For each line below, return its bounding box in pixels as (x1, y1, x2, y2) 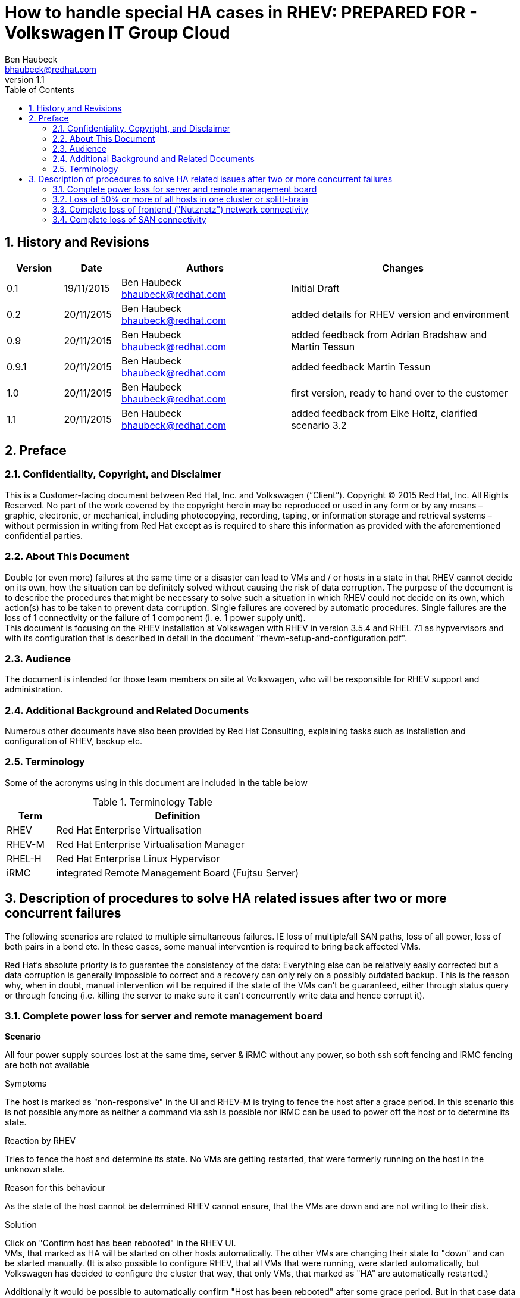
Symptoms (5, 1078, 47, 1089)
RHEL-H (7, 852, 42, 865)
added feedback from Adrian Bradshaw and (291, 328, 487, 341)
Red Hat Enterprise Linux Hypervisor (56, 852, 220, 865)
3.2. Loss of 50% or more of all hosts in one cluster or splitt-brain (52, 194, 308, 204)
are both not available (5, 1060, 90, 1071)
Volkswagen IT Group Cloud (5, 23, 230, 43)
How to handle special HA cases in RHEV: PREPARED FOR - (5, 2, 478, 23)
